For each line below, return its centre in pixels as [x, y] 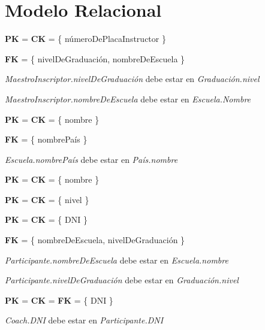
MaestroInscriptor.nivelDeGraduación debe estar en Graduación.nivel [132, 79]
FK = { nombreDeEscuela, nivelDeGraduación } [95, 240]
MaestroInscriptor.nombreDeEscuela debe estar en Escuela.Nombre [128, 99]
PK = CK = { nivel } [47, 199]
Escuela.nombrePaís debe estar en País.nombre [91, 159]
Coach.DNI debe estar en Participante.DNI [84, 320]
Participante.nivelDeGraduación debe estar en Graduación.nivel [122, 280]
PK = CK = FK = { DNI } [59, 300]
